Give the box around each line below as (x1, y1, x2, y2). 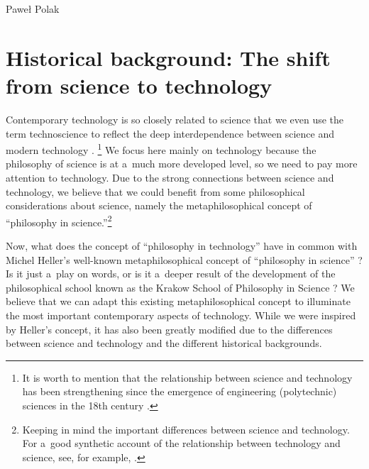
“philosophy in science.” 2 (6, 212, 112, 229)
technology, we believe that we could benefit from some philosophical (6, 184, 305, 199)
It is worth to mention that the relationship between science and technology (22, 370, 353, 385)
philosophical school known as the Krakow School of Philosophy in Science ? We (6, 280, 355, 294)
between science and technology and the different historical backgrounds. (6, 336, 322, 351)
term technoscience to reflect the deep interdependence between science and (6, 126, 334, 140)
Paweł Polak (6, 1, 60, 16)
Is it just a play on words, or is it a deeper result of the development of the (6, 266, 336, 281)
